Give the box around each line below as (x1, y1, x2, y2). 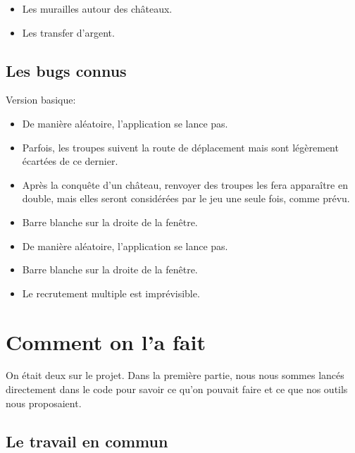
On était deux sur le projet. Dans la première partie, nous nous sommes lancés (6, 368, 344, 383)
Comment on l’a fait (6, 327, 206, 356)
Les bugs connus (6, 59, 127, 81)
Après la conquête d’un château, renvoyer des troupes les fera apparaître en (22, 177, 348, 192)
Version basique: (6, 92, 76, 107)
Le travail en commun (6, 430, 168, 452)
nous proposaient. (6, 395, 82, 410)
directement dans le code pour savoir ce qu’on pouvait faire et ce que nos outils (6, 382, 348, 397)
